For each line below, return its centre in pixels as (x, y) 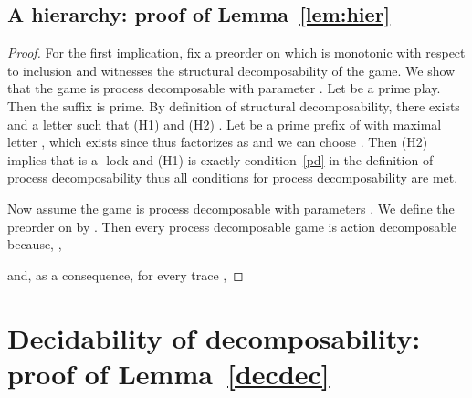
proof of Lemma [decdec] (168, 373)
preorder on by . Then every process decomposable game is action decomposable (232, 226)
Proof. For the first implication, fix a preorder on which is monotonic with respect (236, 52)
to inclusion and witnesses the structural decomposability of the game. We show (231, 70)
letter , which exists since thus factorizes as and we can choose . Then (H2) (218, 142)
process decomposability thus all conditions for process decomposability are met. (233, 178)
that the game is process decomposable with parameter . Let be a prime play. (224, 88)
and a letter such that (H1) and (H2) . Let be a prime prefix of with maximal (225, 124)
